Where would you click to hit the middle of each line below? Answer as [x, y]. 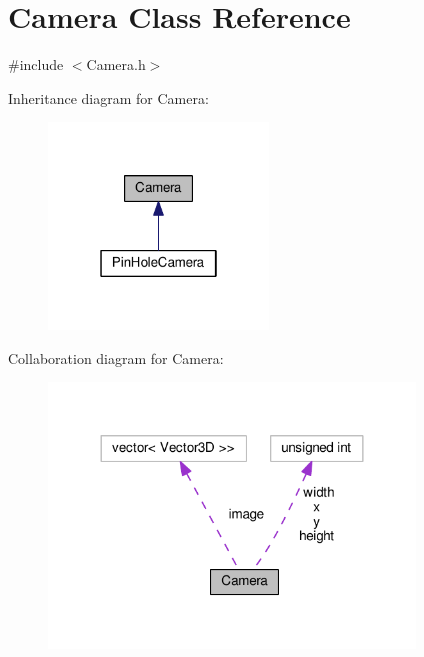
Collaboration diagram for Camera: [116, 357]
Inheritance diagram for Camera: [108, 97]
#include [36, 64]
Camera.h [116, 64]
